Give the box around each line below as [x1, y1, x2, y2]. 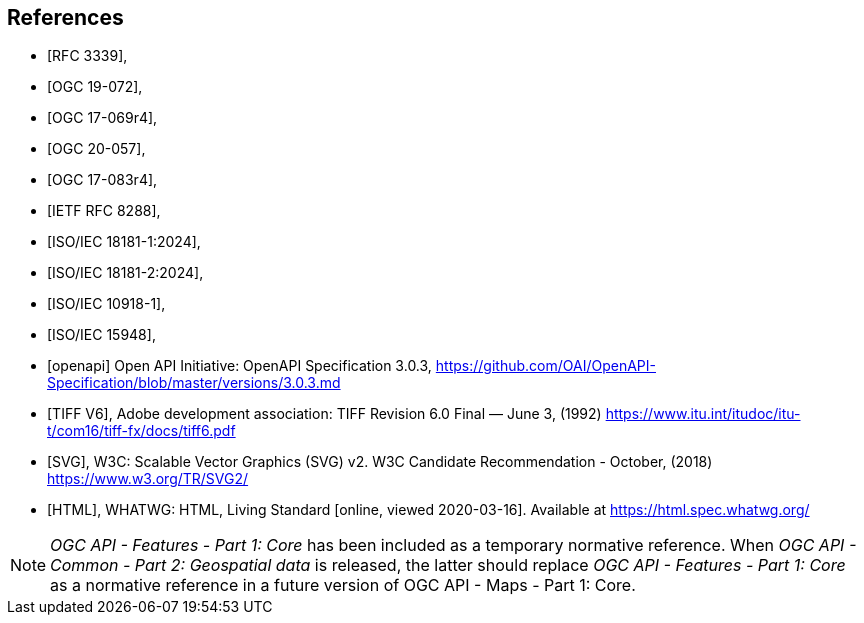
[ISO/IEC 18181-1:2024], [47, 233, 201, 251]
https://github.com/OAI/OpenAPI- [435, 357, 656, 375]
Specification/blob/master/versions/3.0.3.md [47, 374, 341, 392]
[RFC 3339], [47, 47, 128, 65]
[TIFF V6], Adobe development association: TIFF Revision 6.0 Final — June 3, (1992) [47, 405, 602, 423]
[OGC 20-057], [47, 140, 146, 158]
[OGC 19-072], [47, 78, 143, 96]
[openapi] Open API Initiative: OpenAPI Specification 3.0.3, [47, 357, 432, 375]
